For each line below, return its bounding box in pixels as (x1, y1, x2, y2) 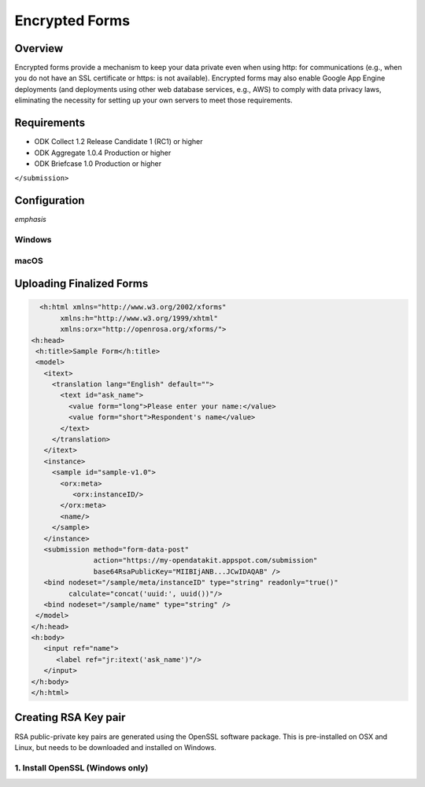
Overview (14, 42, 64, 55)
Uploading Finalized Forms (14, 277, 149, 290)
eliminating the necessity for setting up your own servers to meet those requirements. (14, 95, 293, 105)
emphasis (14, 215, 46, 224)
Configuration (14, 194, 85, 208)
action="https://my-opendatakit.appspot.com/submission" (93, 556, 318, 565)
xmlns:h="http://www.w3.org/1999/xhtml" (60, 313, 218, 323)
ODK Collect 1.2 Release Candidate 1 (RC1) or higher (34, 137, 204, 146)
